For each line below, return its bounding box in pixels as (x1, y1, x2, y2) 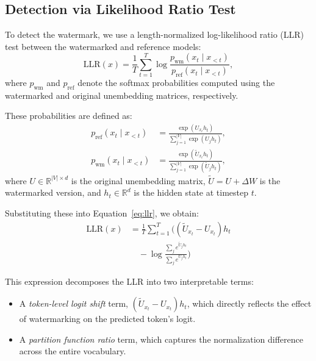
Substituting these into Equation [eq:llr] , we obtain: (5, 206, 199, 219)
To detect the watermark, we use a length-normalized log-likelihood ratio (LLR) (5, 28, 304, 41)
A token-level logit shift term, (19, 297, 128, 310)
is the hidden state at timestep (134, 186, 249, 199)
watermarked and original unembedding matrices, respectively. (5, 88, 239, 101)
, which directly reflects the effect (187, 297, 312, 310)
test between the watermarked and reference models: (5, 40, 201, 52)
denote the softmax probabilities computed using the (77, 76, 275, 88)
